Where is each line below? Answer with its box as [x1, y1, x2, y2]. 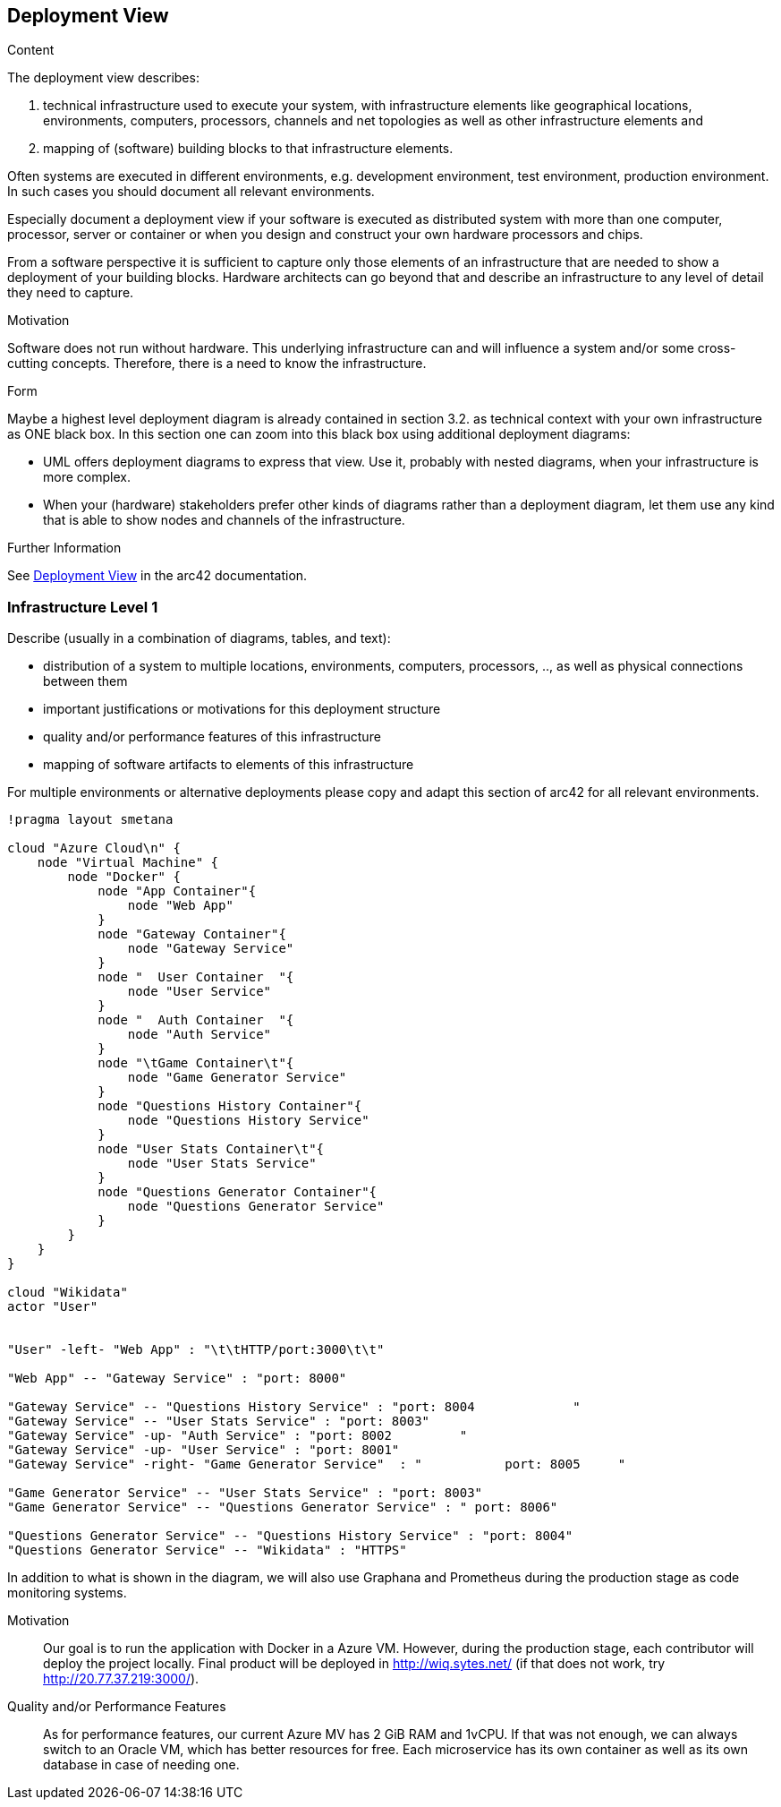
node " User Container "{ [98, 970, 294, 985]
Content [7, 42, 55, 58]
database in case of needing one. [43, 1757, 240, 1773]
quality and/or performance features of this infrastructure [43, 729, 381, 745]
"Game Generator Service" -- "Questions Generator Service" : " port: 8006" [7, 1500, 558, 1515]
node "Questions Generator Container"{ [98, 1185, 378, 1200]
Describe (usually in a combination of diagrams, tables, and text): [7, 630, 391, 647]
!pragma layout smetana [7, 812, 174, 827]
